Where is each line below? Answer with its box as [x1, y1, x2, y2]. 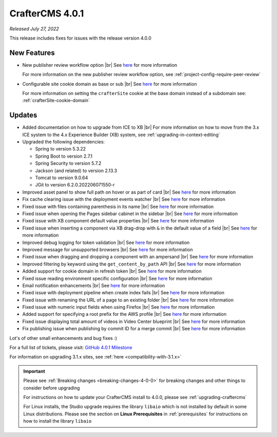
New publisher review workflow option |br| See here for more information [22, 62, 177, 68]
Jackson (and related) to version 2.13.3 [35, 167, 117, 174]
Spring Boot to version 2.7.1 [35, 153, 92, 159]
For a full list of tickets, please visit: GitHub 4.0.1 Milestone [9, 345, 133, 351]
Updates [9, 111, 37, 120]
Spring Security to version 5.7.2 [35, 160, 102, 166]
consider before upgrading [23, 385, 80, 391]
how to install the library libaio [23, 418, 92, 424]
